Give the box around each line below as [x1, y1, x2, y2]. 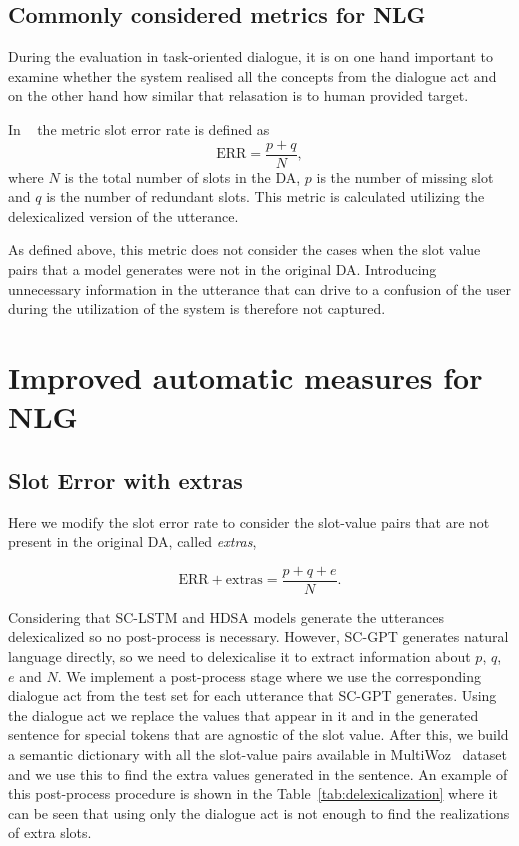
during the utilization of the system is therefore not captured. [8, 298, 386, 319]
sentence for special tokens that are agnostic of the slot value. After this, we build [8, 724, 509, 745]
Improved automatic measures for [8, 356, 483, 397]
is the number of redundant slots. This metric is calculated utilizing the [46, 186, 485, 207]
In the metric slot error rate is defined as [8, 118, 270, 139]
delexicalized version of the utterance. [8, 205, 239, 226]
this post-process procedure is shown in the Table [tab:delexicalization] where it [8, 783, 498, 804]
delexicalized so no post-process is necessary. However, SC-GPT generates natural [8, 626, 509, 647]
